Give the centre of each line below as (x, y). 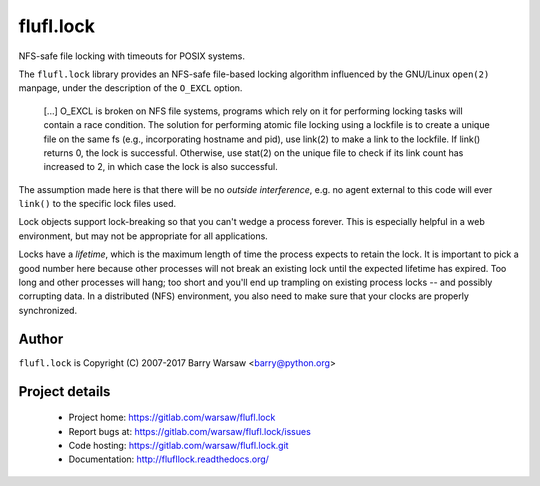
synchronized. (48, 310)
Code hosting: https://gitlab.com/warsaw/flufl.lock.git (178, 445)
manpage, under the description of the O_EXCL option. (130, 88)
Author (41, 338)
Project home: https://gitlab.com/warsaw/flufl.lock (172, 417)
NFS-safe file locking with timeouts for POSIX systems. (131, 56)
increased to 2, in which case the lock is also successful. (161, 167)
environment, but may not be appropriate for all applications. (143, 236)
